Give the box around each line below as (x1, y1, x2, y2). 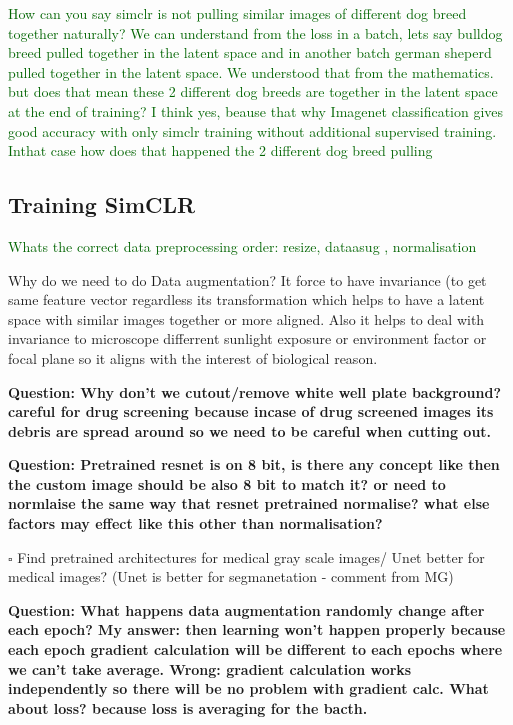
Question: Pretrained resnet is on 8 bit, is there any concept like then (8, 454, 500, 475)
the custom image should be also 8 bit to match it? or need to (8, 473, 446, 494)
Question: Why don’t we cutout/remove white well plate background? (8, 381, 502, 402)
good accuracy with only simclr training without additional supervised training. (8, 120, 497, 141)
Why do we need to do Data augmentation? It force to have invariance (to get (8, 269, 487, 290)
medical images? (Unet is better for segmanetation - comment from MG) (8, 566, 454, 587)
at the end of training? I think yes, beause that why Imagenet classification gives (8, 100, 504, 121)
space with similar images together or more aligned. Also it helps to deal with (8, 308, 485, 329)
